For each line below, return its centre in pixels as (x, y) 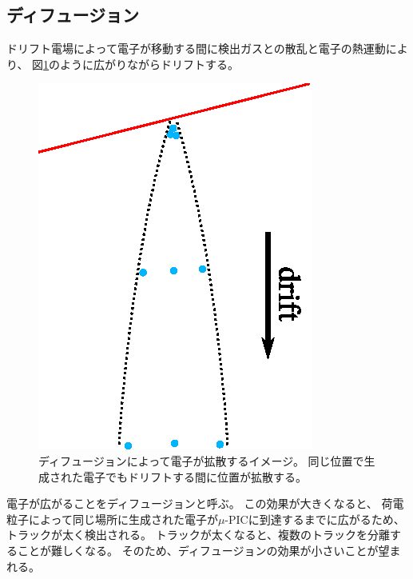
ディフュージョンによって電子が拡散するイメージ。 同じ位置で (201, 460)
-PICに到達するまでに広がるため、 (315, 519)
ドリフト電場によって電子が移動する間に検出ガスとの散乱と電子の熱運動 (196, 48)
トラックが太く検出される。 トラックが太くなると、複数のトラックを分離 (199, 535)
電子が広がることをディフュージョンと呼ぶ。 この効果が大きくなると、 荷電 (205, 503)
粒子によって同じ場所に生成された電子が (112, 519)
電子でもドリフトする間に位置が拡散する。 (195, 476)
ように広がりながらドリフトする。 (150, 64)
